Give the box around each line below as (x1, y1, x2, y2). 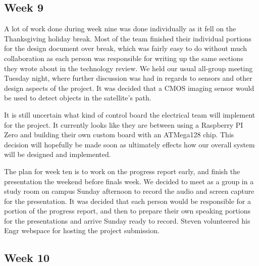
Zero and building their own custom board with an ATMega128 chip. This (4, 129, 234, 140)
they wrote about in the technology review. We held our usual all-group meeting (4, 63, 253, 73)
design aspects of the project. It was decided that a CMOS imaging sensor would (4, 82, 254, 93)
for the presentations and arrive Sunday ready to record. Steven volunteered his (4, 215, 250, 226)
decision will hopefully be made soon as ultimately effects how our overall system (4, 139, 255, 149)
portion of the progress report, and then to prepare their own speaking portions (4, 205, 250, 216)
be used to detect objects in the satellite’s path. (4, 92, 151, 103)
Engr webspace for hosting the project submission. (4, 225, 160, 236)
